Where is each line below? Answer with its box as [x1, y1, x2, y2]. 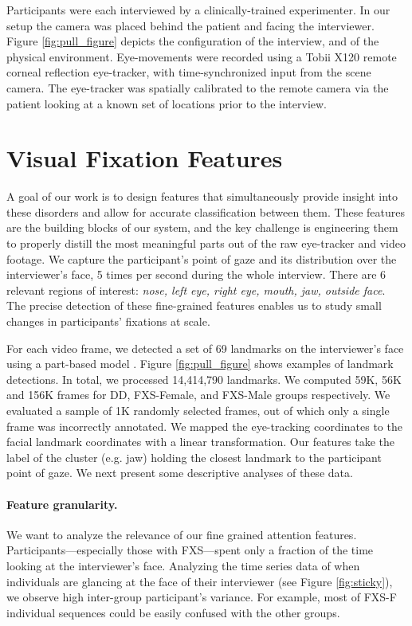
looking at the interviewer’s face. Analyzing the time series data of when [6, 557, 360, 573]
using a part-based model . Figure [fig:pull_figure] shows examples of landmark [6, 355, 394, 372]
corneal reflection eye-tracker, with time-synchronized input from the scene [6, 64, 371, 80]
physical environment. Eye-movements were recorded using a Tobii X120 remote [6, 48, 397, 65]
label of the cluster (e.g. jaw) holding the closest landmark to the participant [6, 448, 382, 465]
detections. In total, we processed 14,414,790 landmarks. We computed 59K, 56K [6, 370, 402, 387]
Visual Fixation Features [6, 142, 283, 174]
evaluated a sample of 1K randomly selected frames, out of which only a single [6, 402, 390, 418]
